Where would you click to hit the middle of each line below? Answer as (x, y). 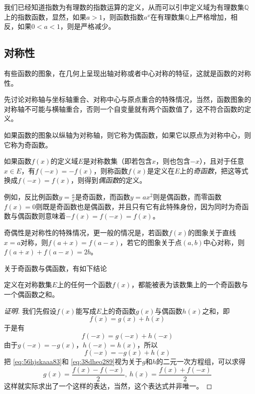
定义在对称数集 (28, 284)
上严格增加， (210, 16)
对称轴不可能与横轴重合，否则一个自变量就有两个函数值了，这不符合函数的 (124, 109)
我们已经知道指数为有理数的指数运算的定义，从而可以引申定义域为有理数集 (124, 7)
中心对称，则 (224, 242)
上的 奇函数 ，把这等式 (214, 170)
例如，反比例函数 (31, 196)
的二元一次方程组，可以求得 (201, 361)
